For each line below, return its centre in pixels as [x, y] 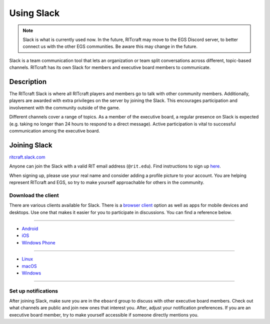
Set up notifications [34, 291]
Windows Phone [39, 242]
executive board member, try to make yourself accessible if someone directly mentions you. [104, 314]
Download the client [34, 195]
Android [30, 228]
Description [28, 82]
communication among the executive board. [54, 130]
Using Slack [34, 13]
